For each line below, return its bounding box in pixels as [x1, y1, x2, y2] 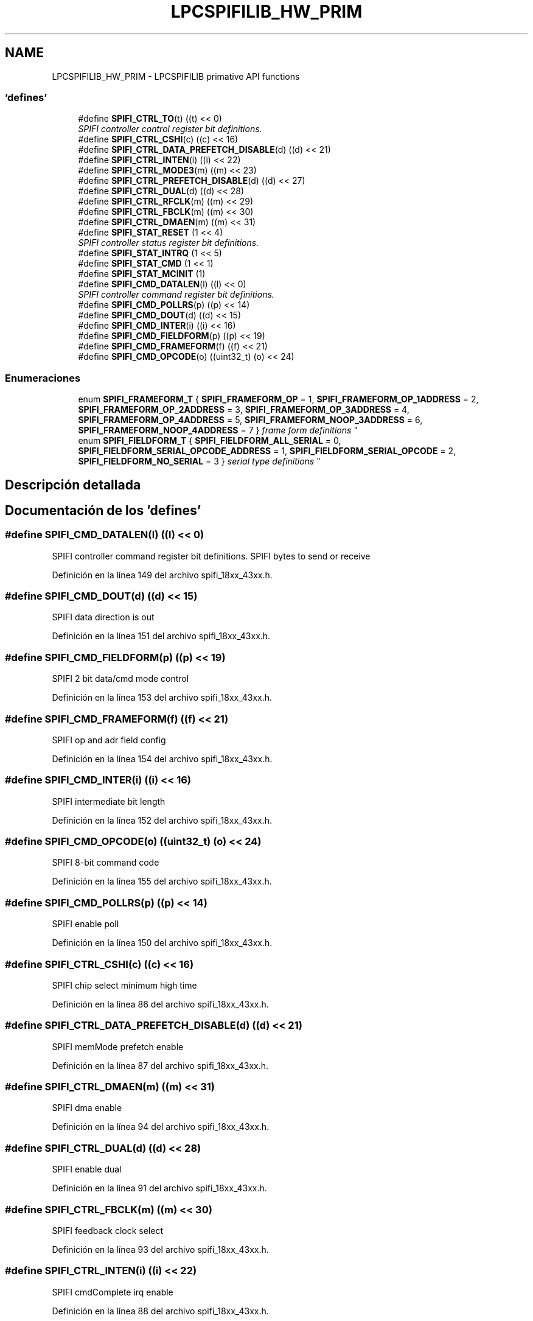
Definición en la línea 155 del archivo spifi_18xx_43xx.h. [52, 876, 272, 887]
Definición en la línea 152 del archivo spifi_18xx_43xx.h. [52, 815, 272, 825]
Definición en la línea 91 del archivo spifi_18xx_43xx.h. [52, 1183, 267, 1194]
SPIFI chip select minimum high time [52, 979, 197, 990]
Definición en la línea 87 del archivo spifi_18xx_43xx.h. [52, 1060, 269, 1071]
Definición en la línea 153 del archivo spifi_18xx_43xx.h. [52, 692, 273, 703]
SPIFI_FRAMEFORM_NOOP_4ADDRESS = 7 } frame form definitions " [78, 425, 358, 436]
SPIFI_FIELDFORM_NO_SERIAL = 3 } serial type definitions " [78, 456, 321, 467]
